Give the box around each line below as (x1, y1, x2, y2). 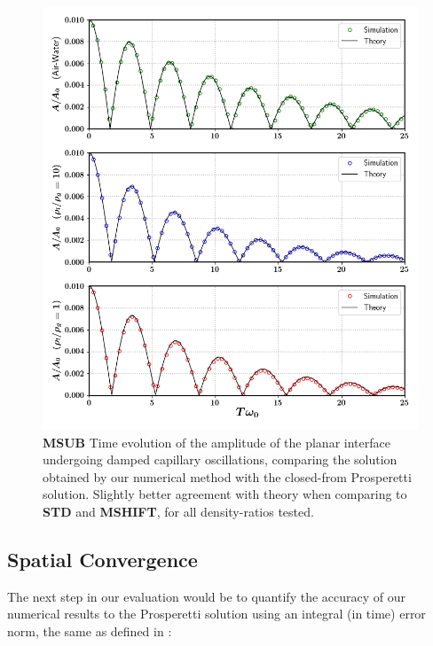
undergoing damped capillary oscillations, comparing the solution (43, 450, 398, 469)
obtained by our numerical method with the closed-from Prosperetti (43, 467, 412, 486)
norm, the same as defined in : (7, 621, 172, 640)
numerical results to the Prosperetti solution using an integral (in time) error (7, 604, 426, 623)
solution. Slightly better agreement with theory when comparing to (43, 485, 407, 503)
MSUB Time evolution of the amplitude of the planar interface (43, 432, 390, 451)
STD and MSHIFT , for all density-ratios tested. (43, 502, 314, 520)
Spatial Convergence (7, 545, 198, 572)
